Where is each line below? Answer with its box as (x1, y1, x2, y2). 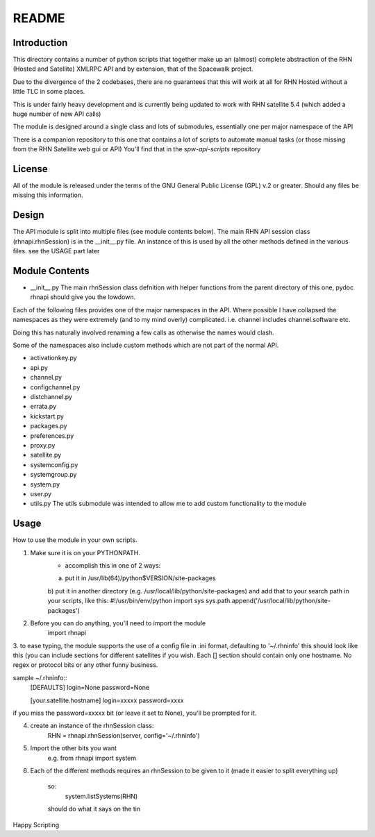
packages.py (30, 422, 67, 430)
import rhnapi (47, 629, 87, 637)
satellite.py (30, 451, 62, 459)
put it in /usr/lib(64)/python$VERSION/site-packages (65, 574, 216, 582)
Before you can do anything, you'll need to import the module (30, 618, 206, 627)
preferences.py (30, 431, 74, 440)
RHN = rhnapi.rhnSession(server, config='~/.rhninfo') (47, 731, 201, 739)
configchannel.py (30, 382, 81, 391)
